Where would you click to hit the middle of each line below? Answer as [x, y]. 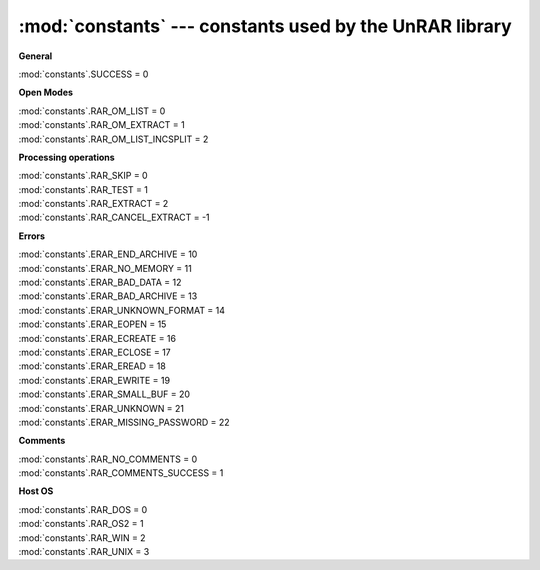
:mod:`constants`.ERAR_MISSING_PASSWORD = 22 [124, 422]
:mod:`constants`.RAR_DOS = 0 [83, 509]
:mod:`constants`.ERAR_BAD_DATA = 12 [100, 282]
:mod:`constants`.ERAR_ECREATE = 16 [97, 338]
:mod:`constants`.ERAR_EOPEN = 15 [92, 324]
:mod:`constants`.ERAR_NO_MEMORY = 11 [105, 268]
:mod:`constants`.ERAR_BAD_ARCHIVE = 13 [108, 296]
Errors [31, 236]
